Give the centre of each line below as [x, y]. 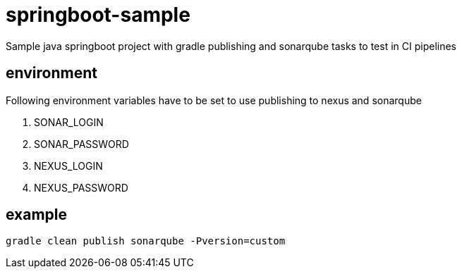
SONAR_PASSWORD [81, 144]
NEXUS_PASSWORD [81, 187]
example [37, 215]
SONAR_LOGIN [69, 122]
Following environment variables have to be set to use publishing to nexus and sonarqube [214, 100]
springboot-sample [98, 15]
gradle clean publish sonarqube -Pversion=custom [146, 241]
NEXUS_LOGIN [68, 166]
